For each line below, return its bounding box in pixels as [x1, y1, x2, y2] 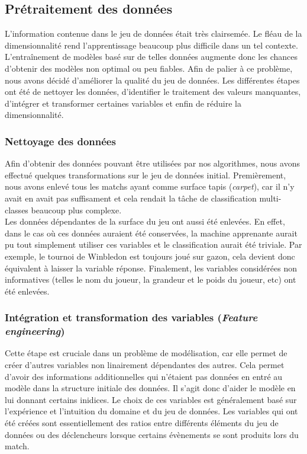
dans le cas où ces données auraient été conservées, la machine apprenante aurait [5, 226, 298, 239]
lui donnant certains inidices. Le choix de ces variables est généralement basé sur [5, 393, 297, 405]
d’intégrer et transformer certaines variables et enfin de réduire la [5, 97, 241, 109]
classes [5, 203, 28, 216]
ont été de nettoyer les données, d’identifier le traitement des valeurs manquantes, [5, 85, 301, 98]
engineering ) [5, 324, 65, 338]
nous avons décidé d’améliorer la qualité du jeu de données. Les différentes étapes [5, 73, 300, 86]
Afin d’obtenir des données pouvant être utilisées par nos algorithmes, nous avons [5, 157, 300, 170]
